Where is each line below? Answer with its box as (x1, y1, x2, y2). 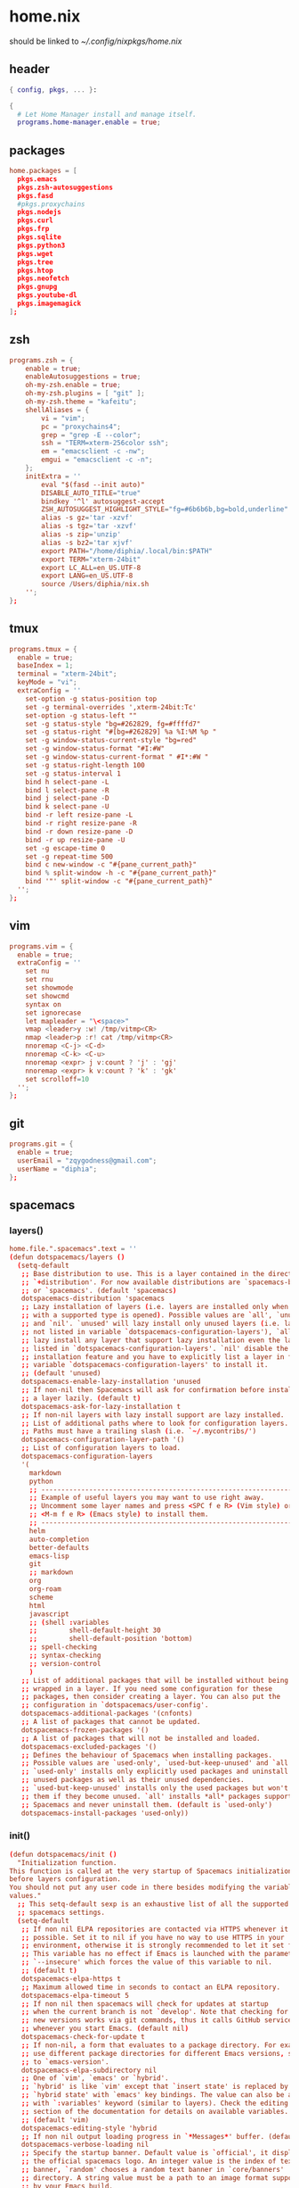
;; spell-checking (28, 1643, 98, 1652)
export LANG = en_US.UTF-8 (41, 571, 133, 581)
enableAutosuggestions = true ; (25, 372, 141, 381)
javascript (28, 1609, 69, 1619)
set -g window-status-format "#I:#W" (25, 744, 166, 753)
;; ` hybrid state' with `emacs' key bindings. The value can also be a (20, 2091, 293, 2100)
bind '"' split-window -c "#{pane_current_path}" (25, 877, 214, 886)
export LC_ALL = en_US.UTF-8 (41, 563, 141, 572)
